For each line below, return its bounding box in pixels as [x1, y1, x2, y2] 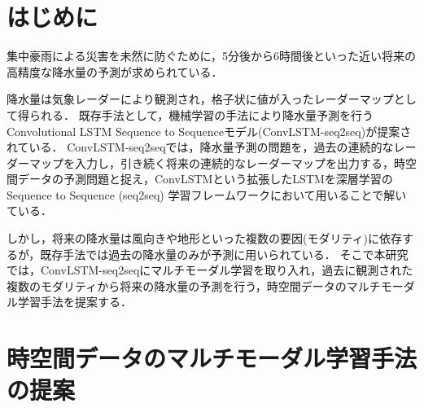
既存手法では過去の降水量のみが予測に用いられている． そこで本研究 [40, 245, 409, 262]
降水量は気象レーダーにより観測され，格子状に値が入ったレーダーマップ [7, 90, 394, 107]
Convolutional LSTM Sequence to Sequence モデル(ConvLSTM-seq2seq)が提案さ [7, 122, 412, 139]
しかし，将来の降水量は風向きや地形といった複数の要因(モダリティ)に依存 [7, 230, 403, 247]
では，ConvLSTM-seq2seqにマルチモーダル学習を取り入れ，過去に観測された [7, 261, 413, 279]
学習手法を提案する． [17, 293, 132, 310]
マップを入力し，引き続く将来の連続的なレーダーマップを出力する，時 [28, 154, 405, 171]
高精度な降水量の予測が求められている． [7, 63, 223, 80]
